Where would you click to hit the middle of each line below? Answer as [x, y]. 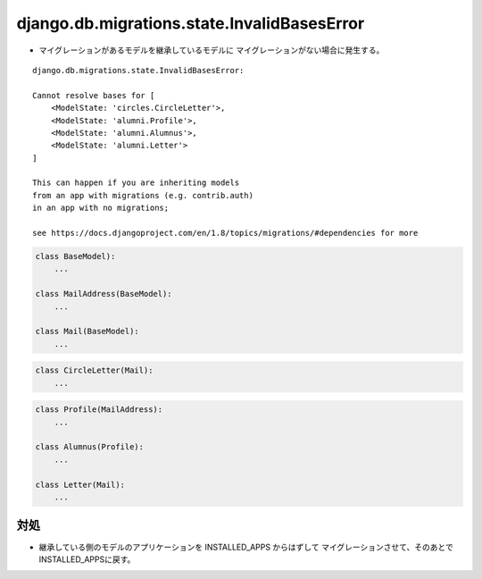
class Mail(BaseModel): [87, 331]
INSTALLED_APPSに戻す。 [87, 559]
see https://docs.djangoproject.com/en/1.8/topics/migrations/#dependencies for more [225, 233]
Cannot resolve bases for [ [94, 95]
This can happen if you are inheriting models [136, 183]
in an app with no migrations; [101, 208]
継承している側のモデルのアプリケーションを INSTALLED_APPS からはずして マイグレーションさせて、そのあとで [246, 547]
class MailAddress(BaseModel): [104, 294]
